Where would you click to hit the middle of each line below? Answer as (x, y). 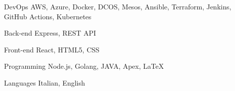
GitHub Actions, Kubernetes (48, 16)
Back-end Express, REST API (50, 33)
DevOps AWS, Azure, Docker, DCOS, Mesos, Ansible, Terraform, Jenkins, (118, 6)
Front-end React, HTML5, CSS (52, 49)
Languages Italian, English (45, 82)
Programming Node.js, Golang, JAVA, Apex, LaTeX (84, 66)
